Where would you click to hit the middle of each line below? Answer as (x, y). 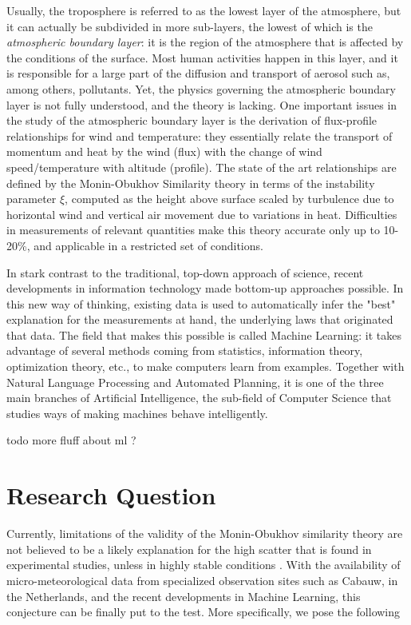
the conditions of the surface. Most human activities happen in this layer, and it (202, 57)
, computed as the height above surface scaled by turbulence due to (229, 199)
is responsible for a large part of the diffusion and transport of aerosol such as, (198, 73)
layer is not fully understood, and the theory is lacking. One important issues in (202, 104)
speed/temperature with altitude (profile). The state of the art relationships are (202, 167)
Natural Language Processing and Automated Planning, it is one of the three (195, 382)
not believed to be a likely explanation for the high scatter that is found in (189, 549)
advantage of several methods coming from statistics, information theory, (185, 350)
